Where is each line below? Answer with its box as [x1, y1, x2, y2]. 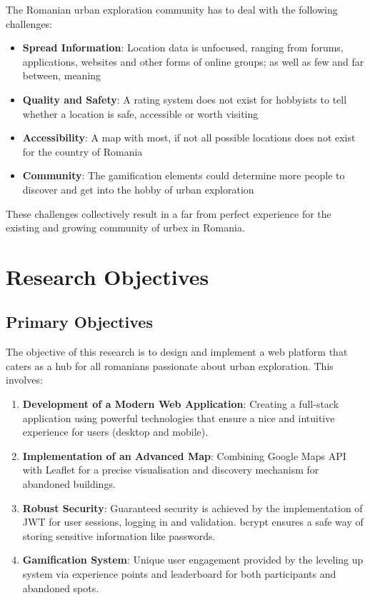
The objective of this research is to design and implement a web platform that [6, 344, 348, 359]
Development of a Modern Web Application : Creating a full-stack [22, 396, 339, 411]
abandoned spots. [22, 580, 99, 595]
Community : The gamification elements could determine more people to [22, 168, 345, 183]
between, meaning [22, 68, 101, 83]
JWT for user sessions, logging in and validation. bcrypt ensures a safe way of [22, 514, 364, 529]
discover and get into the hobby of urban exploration [22, 181, 254, 196]
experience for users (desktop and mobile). [22, 424, 209, 439]
